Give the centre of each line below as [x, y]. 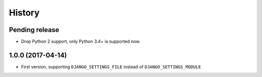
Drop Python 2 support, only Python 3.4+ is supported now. [81, 42]
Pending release [34, 30]
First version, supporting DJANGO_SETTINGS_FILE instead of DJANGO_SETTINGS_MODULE [111, 67]
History [24, 13]
